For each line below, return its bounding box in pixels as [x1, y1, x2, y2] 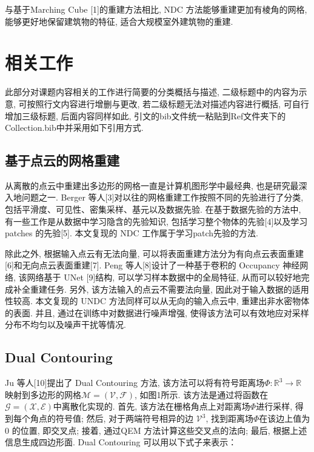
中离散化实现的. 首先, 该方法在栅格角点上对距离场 [53, 400, 250, 413]
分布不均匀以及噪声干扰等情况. [5, 318, 126, 331]
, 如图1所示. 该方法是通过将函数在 [135, 388, 269, 400]
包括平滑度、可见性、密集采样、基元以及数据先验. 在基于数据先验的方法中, [5, 203, 301, 216]
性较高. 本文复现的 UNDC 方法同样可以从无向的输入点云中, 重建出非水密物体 [5, 294, 310, 307]
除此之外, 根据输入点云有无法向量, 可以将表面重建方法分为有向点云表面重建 [5, 247, 304, 259]
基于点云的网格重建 [5, 151, 119, 170]
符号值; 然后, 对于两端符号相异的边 [55, 412, 194, 424]
